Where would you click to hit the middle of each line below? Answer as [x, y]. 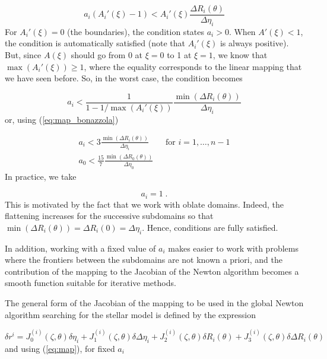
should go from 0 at [107, 55]
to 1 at [179, 55]
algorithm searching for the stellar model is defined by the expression [130, 314]
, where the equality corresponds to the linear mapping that [193, 66]
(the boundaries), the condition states [136, 31]
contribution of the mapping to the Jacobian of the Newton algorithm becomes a [152, 271]
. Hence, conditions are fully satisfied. [210, 227]
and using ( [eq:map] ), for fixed [60, 348]
